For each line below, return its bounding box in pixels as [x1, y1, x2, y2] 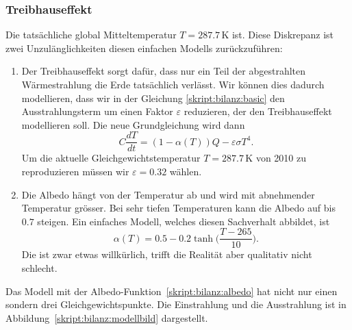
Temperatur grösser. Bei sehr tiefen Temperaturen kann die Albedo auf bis [21, 201, 336, 215]
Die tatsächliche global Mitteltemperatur [5, 27, 177, 42]
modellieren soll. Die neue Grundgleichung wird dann [21, 117, 245, 131]
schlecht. [21, 261, 58, 275]
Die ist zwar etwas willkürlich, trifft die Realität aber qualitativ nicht [21, 247, 312, 262]
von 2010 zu [255, 151, 307, 165]
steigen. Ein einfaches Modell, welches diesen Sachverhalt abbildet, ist [37, 214, 330, 228]
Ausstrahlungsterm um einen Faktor [21, 104, 173, 118]
